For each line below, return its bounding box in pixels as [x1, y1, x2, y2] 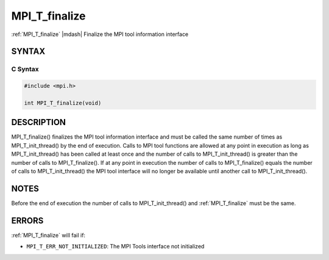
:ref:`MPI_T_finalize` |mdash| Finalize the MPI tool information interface [11, 31, 189, 38]
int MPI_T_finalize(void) [24, 99, 102, 106]
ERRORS [11, 215, 44, 226]
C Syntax [11, 65, 39, 73]
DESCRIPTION [11, 117, 66, 128]
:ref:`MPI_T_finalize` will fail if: [11, 231, 85, 239]
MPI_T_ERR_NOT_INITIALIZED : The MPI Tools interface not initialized [26, 243, 205, 250]
